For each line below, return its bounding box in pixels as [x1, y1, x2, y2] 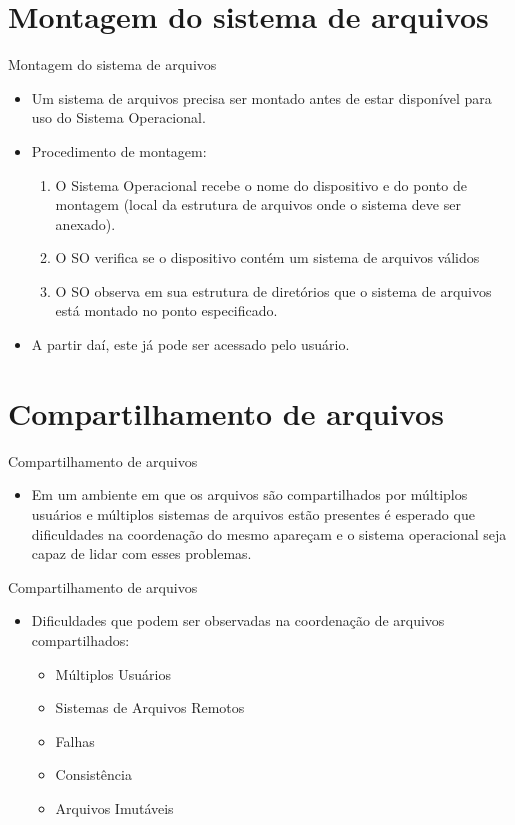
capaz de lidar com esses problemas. [31, 543, 252, 564]
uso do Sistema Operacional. [31, 107, 206, 128]
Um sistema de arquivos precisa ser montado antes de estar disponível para [31, 87, 492, 108]
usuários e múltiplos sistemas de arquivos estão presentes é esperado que [31, 503, 475, 524]
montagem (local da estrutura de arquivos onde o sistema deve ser [55, 194, 461, 215]
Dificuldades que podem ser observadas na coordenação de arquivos [31, 610, 445, 631]
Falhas [55, 730, 95, 751]
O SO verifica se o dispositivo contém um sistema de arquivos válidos [55, 247, 480, 268]
